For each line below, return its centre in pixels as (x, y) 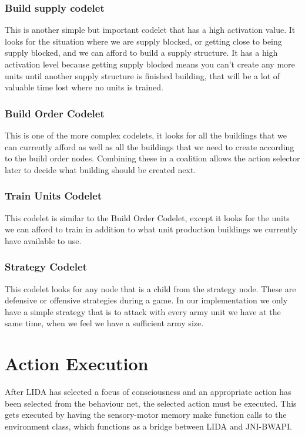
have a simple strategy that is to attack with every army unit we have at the (143, 311)
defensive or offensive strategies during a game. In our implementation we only (146, 300)
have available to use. (43, 240)
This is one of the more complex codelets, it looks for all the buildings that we (146, 135)
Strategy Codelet (46, 267)
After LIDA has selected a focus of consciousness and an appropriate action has (148, 392)
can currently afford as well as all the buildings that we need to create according (150, 146)
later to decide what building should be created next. (100, 169)
